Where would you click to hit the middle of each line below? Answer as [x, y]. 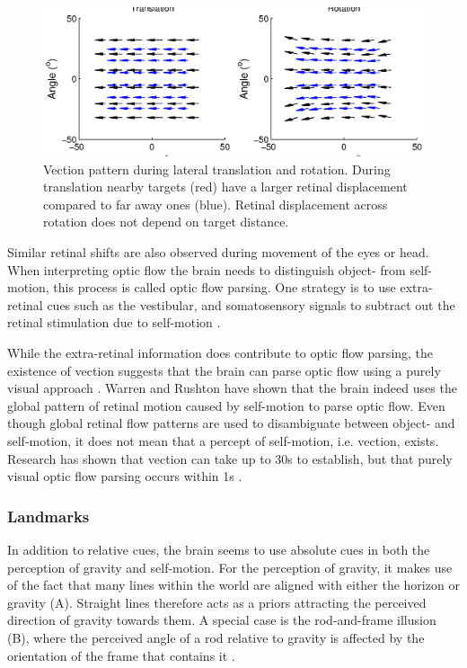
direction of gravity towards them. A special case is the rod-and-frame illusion [222, 620]
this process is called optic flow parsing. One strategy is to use [225, 287]
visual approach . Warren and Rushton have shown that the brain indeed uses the [232, 388]
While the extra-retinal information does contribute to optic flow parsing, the [220, 352]
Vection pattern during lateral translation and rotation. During [217, 169]
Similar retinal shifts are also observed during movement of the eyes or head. [218, 252]
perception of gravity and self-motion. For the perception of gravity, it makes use [230, 567]
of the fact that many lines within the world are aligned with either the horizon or [233, 585]
